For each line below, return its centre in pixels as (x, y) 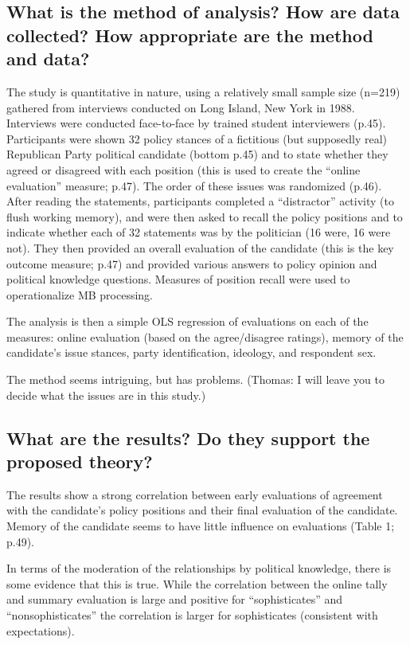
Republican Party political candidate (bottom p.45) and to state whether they (197, 154)
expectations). (41, 630)
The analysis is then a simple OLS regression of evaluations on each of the (187, 321)
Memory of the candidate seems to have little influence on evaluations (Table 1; (201, 526)
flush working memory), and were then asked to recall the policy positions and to (205, 216)
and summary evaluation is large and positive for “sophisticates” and (175, 599)
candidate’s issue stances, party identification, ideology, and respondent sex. (191, 352)
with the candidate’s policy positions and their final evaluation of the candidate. (202, 510)
